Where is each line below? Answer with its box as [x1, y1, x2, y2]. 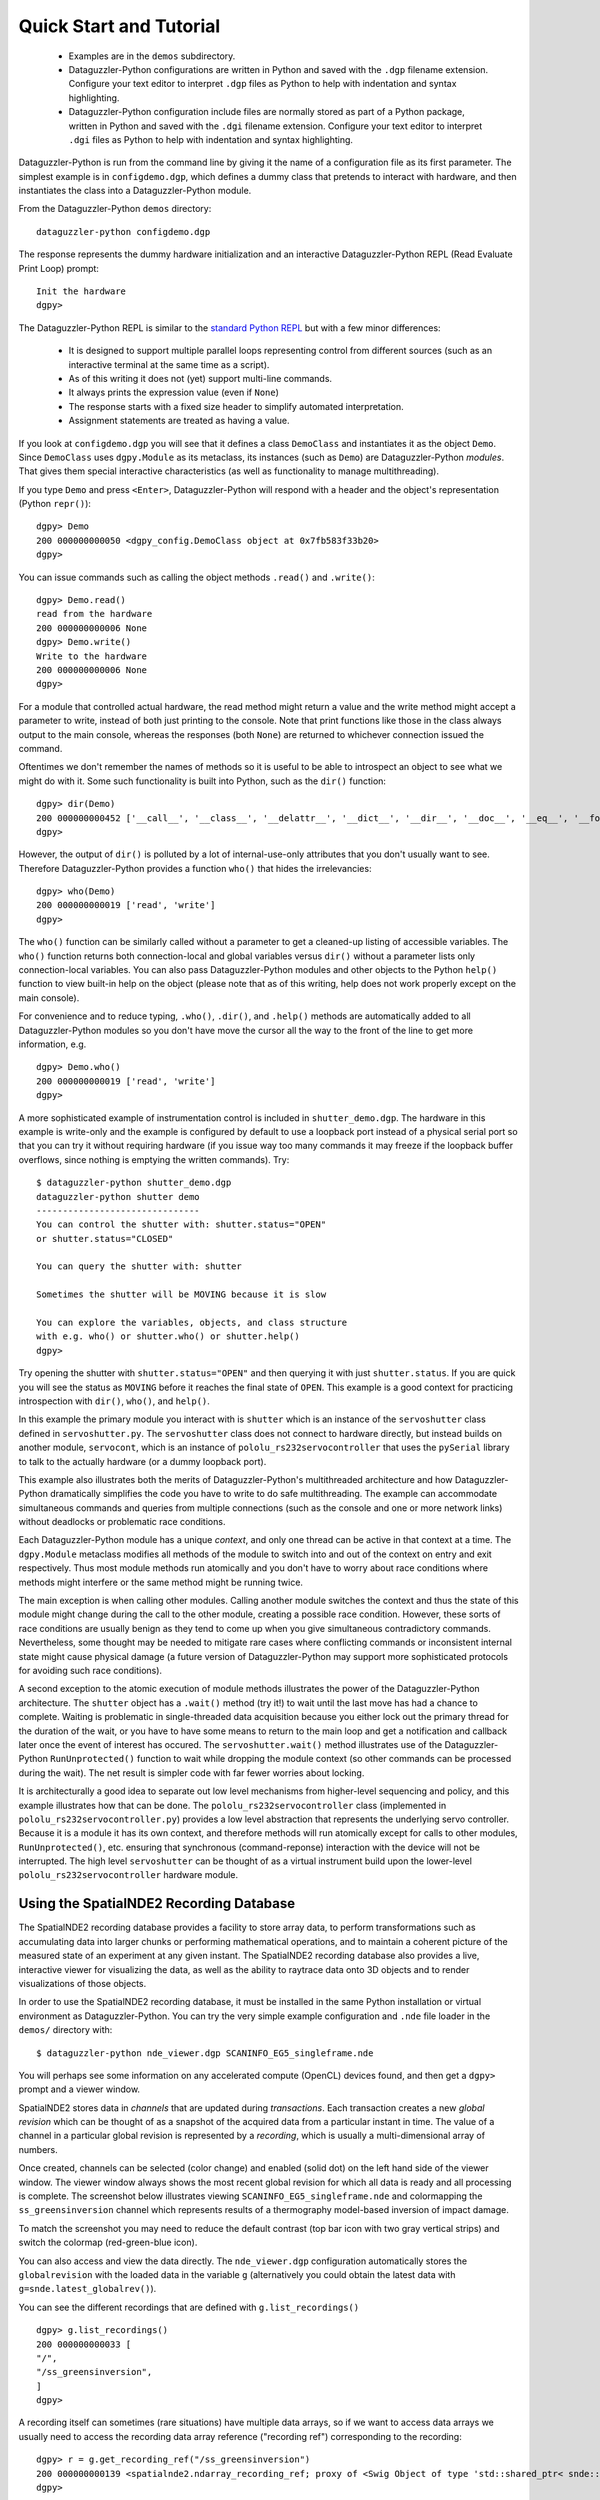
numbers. [18, 2143, 59, 2155]
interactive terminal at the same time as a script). [68, 358, 270, 370]
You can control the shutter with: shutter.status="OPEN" [36, 1219, 327, 1230]
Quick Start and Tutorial [18, 15, 221, 37]
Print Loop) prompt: [18, 262, 100, 274]
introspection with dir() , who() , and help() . [18, 1395, 210, 1407]
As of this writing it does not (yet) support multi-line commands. [68, 372, 333, 384]
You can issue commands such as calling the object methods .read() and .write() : [18, 571, 375, 583]
